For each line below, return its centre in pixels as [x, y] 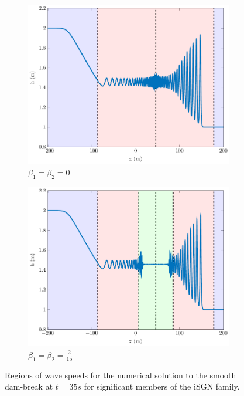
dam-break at [29, 386]
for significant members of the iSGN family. [162, 386]
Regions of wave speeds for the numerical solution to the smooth [121, 375]
